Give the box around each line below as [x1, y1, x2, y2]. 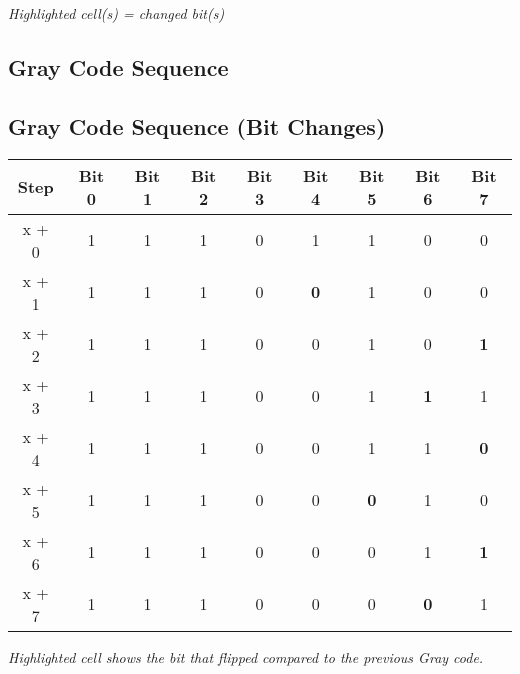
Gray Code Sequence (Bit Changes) [8, 110, 386, 141]
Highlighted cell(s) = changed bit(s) [8, 3, 225, 23]
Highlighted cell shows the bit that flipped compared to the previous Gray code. [8, 646, 484, 667]
